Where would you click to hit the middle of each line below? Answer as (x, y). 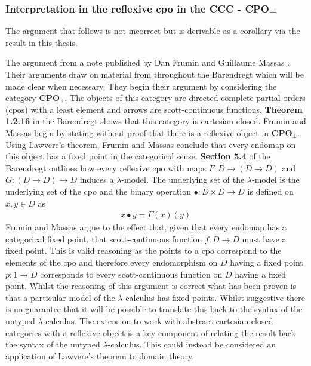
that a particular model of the (60, 297)
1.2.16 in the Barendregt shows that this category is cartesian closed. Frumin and (156, 121)
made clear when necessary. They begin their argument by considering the (141, 86)
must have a (264, 239)
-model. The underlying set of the (183, 179)
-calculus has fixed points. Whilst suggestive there (214, 297)
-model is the (276, 179)
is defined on (270, 191)
